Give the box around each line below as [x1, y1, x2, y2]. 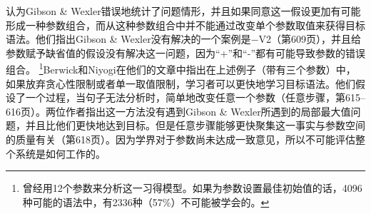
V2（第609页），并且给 [258, 31, 362, 46]
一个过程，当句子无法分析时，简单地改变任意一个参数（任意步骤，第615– [25, 90, 365, 105]
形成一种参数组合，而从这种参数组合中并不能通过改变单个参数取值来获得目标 [6, 17, 365, 32]
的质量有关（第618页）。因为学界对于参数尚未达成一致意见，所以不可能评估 [6, 132, 355, 146]
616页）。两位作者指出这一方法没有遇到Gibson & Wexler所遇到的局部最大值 [6, 103, 351, 118]
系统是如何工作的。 [15, 146, 106, 160]
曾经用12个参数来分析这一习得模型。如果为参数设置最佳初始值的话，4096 [22, 180, 362, 195]
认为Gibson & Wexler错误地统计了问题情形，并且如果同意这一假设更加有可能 [6, 4, 361, 18]
